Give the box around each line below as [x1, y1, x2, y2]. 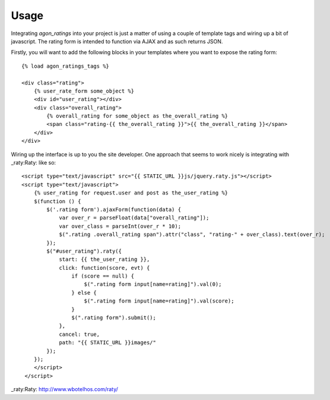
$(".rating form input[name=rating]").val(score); [84, 298, 234, 304]
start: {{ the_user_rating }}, [59, 256, 150, 263]
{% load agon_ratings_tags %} [21, 62, 110, 70]
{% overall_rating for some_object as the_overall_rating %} [46, 113, 229, 119]
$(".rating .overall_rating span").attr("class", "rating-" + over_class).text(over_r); [59, 231, 325, 238]
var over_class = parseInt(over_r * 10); [59, 223, 181, 229]
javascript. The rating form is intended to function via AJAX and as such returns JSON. [11, 37, 223, 45]
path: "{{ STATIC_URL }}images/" [59, 339, 157, 346]
